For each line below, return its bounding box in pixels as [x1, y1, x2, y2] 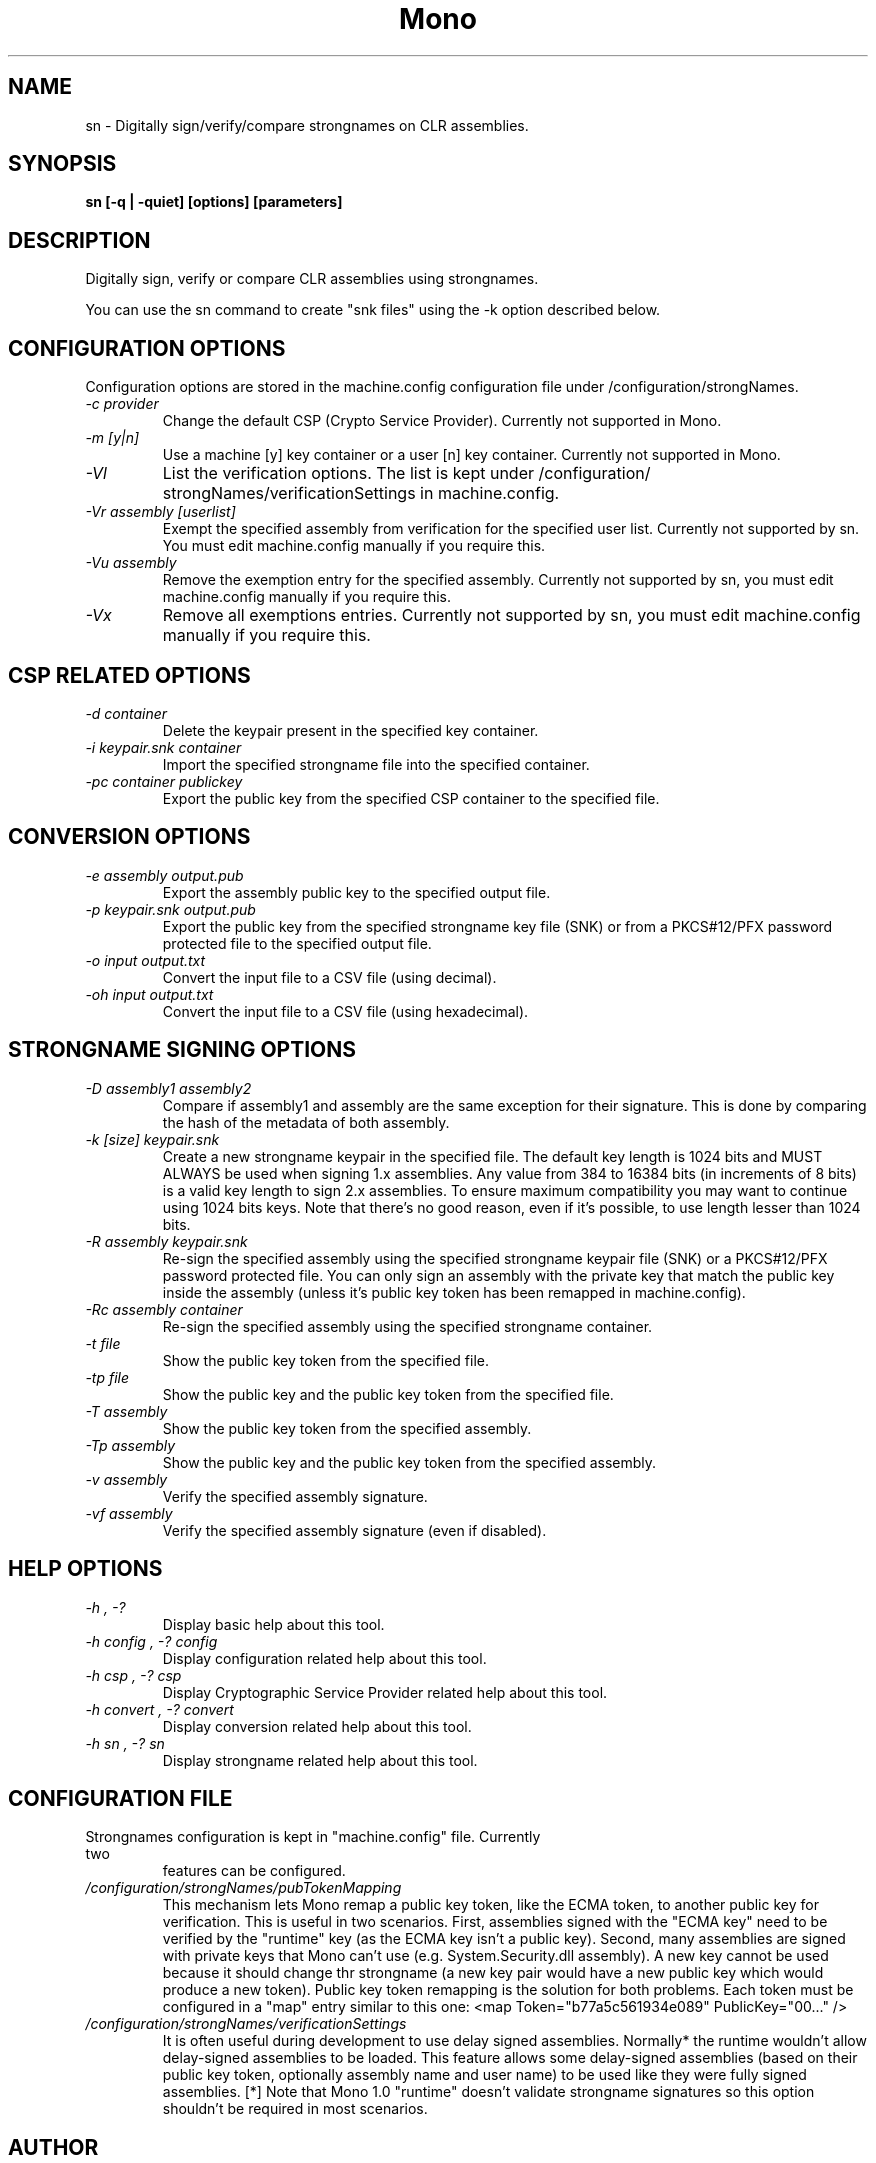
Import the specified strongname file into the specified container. [162, 755, 590, 773]
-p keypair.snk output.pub [85, 900, 256, 918]
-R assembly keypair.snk [85, 1232, 248, 1250]
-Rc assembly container [85, 1300, 243, 1318]
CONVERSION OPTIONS [8, 824, 251, 850]
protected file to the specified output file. [162, 934, 432, 952]
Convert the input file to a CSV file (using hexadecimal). [162, 1002, 529, 1020]
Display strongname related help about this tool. [162, 1751, 478, 1769]
